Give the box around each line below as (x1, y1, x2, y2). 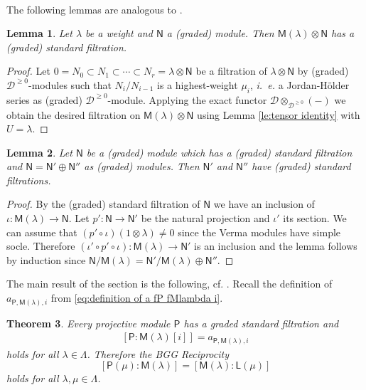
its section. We (283, 211, 347, 226)
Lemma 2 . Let (6, 144, 72, 159)
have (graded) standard (252, 159, 351, 174)
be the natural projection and (141, 211, 270, 226)
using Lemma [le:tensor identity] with (197, 107, 360, 122)
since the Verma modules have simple (178, 224, 341, 239)
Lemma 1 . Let (6, 26, 72, 41)
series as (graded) (6, 92, 82, 107)
